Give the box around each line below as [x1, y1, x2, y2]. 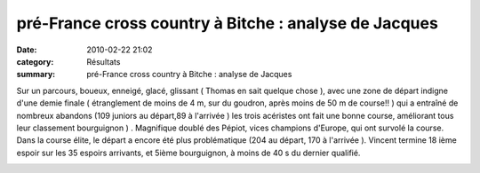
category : [16, 56, 54, 67]
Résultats [86, 56, 121, 67]
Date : [16, 44, 37, 55]
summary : [16, 69, 56, 80]
